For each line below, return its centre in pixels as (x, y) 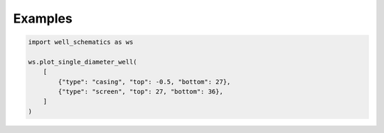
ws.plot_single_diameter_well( (83, 62)
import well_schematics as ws (81, 42)
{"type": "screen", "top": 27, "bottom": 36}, (140, 92)
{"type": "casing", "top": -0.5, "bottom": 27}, (144, 82)
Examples (43, 18)
